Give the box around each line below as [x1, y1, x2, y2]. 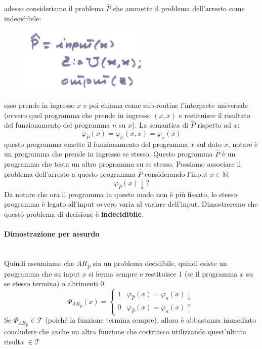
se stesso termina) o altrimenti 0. [4, 278, 106, 289]
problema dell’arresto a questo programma [4, 169, 136, 179]
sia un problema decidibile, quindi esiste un [93, 257, 227, 268]
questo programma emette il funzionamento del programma [4, 138, 188, 149]
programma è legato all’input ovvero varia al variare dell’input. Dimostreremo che [4, 199, 258, 209]
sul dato [197, 138, 222, 149]
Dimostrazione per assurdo [4, 228, 100, 239]
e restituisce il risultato [179, 109, 250, 120]
